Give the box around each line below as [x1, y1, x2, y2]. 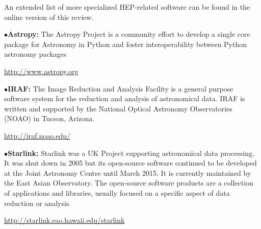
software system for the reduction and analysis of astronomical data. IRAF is [4, 93, 245, 104]
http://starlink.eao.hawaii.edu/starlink [4, 215, 125, 225]
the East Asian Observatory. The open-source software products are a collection [4, 177, 253, 188]
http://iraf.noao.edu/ [4, 130, 70, 141]
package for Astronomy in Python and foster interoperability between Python [4, 38, 247, 49]
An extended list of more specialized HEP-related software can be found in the [4, 2, 250, 12]
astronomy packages [4, 49, 67, 59]
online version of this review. [4, 11, 94, 22]
